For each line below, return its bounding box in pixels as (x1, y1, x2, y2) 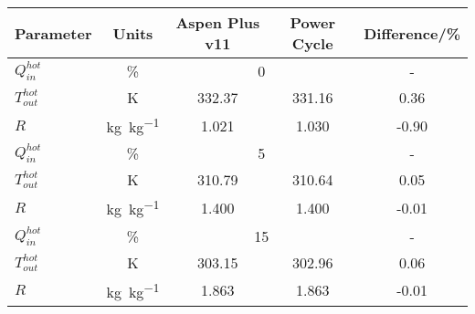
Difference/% (364, 22, 460, 44)
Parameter (15, 22, 92, 44)
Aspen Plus (175, 12, 260, 33)
